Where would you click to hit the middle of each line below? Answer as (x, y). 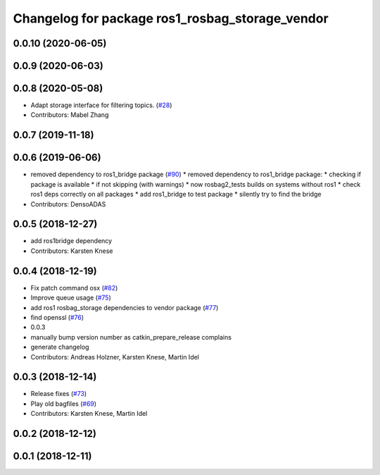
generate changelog (60, 347)
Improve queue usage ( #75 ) (71, 298)
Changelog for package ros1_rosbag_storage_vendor (171, 18)
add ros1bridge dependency (71, 241)
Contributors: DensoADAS (68, 204)
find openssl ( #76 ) (57, 317)
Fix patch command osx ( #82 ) (74, 288)
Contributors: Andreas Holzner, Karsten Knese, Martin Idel (115, 357)
